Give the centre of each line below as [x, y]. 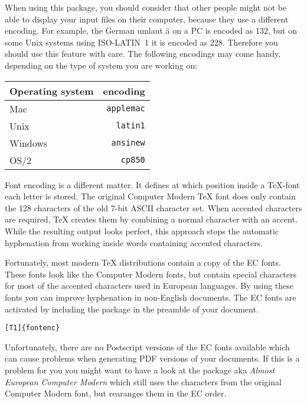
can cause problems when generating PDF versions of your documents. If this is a [152, 358]
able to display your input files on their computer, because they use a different [147, 19]
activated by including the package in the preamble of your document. [132, 309]
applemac [126, 109]
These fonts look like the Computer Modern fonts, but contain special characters [151, 274]
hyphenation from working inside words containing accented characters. [134, 242]
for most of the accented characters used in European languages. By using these [149, 286]
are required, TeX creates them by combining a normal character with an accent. [151, 219]
